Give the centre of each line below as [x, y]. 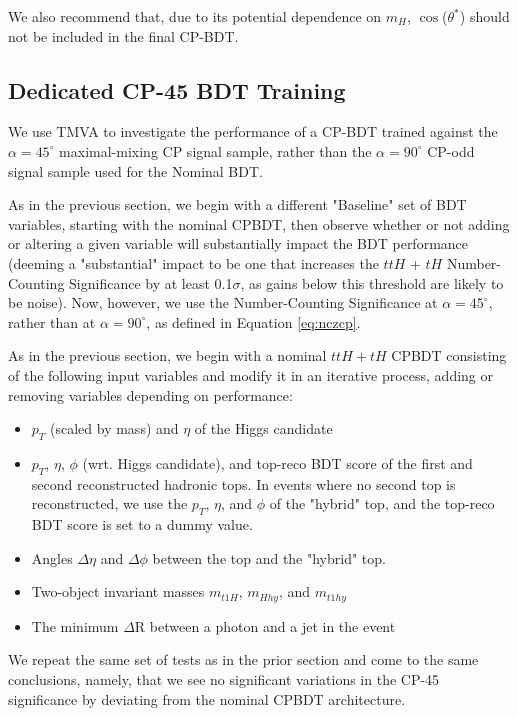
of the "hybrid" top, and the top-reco [382, 503]
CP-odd [451, 150]
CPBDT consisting [449, 355]
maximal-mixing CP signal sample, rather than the [215, 150]
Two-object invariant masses [118, 591]
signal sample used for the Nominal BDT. [135, 170]
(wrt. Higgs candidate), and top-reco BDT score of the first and [277, 462]
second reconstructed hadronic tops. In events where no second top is [243, 483]
